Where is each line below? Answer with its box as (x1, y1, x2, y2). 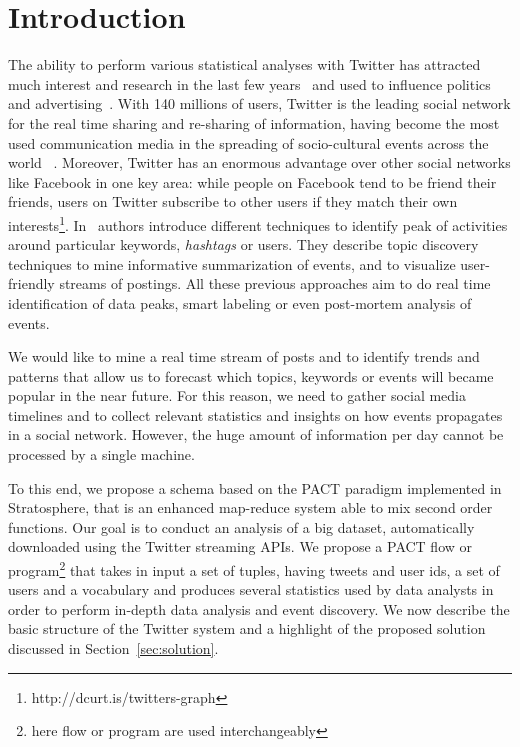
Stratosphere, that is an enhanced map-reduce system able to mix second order (8, 497, 493, 518)
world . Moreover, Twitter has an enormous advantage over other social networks (8, 152, 511, 173)
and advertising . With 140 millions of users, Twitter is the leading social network (8, 93, 511, 114)
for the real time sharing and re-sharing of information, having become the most (8, 112, 500, 133)
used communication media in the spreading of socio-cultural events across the (8, 132, 489, 153)
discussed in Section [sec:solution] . (8, 638, 219, 659)
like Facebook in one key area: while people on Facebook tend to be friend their (8, 171, 497, 192)
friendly (8, 273, 55, 294)
